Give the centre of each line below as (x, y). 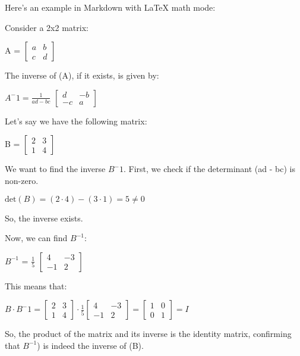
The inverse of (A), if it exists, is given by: (82, 75)
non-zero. (22, 180)
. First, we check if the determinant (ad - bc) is (209, 169)
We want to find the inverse (55, 169)
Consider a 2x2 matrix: (47, 27)
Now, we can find (36, 238)
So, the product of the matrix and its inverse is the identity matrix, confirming (148, 334)
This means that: (36, 285)
